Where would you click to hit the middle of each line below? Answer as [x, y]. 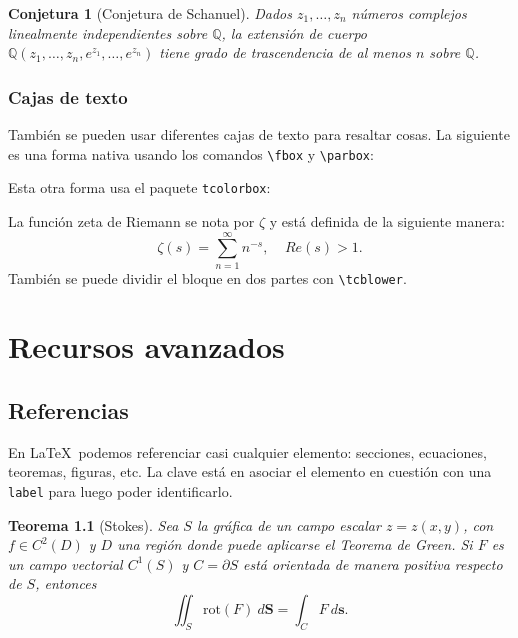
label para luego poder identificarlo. [120, 491]
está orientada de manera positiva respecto [373, 563]
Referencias [68, 410]
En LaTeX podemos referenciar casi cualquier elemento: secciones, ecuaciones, [247, 451]
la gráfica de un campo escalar [288, 524]
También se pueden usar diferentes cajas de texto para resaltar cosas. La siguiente [259, 134]
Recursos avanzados [146, 346]
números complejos [409, 13]
